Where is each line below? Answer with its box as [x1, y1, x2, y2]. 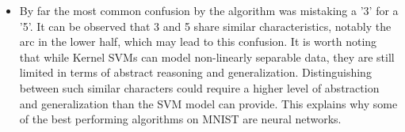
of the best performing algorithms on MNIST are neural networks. [19, 111, 342, 127]
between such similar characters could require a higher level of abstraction [19, 79, 380, 96]
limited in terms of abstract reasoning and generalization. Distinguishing [19, 64, 372, 81]
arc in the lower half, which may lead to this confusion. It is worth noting [19, 33, 377, 50]
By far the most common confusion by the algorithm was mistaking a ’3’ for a [19, 2, 399, 18]
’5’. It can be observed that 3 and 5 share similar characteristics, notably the [19, 17, 392, 34]
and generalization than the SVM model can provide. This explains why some [19, 95, 398, 111]
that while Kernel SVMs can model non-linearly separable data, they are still [19, 48, 395, 65]
